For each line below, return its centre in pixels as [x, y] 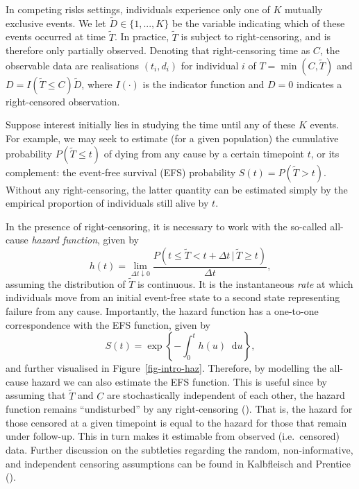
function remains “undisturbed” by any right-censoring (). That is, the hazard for [179, 409]
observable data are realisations [73, 65]
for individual [210, 65]
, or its [325, 153]
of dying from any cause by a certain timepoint [204, 153]
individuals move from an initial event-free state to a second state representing [173, 297]
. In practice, [142, 36]
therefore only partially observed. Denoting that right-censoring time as [158, 50]
